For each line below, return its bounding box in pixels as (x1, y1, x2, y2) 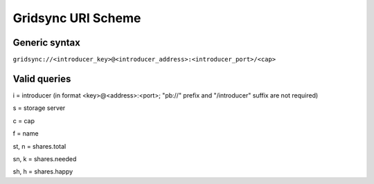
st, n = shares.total (12, 142, 66, 150)
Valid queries (12, 73, 71, 84)
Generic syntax (12, 37, 81, 48)
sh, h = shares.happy (12, 167, 73, 176)
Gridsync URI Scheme (12, 10, 141, 26)
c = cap (12, 116, 35, 125)
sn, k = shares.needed (12, 154, 77, 163)
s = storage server (12, 104, 66, 112)
